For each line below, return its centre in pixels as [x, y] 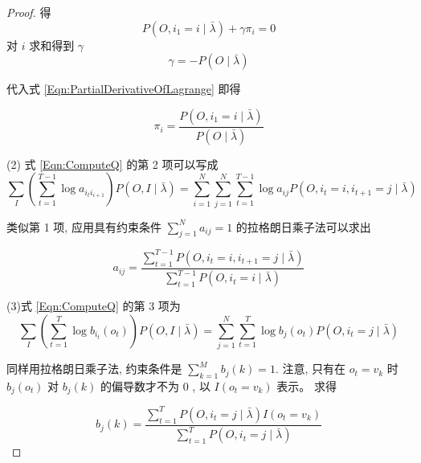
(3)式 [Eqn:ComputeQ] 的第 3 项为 [94, 306]
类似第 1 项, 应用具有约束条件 [84, 226]
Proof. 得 [29, 12]
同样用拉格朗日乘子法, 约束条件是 [94, 369]
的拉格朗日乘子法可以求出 [303, 226]
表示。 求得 [307, 385]
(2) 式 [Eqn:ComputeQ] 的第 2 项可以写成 [112, 164]
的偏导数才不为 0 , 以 [155, 385]
